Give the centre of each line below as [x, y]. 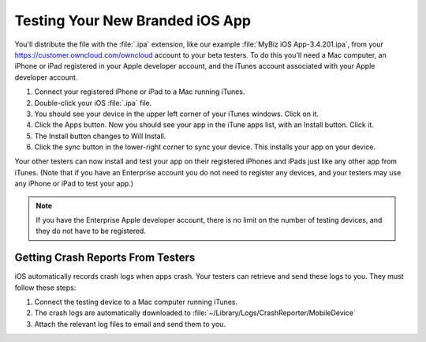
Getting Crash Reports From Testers [105, 258]
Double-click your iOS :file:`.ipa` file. [93, 103]
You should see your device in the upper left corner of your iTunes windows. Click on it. [177, 114]
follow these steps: [45, 288]
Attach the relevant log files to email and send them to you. [130, 324]
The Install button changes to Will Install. [100, 136]
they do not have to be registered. [91, 231]
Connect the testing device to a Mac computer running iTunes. [136, 302]
